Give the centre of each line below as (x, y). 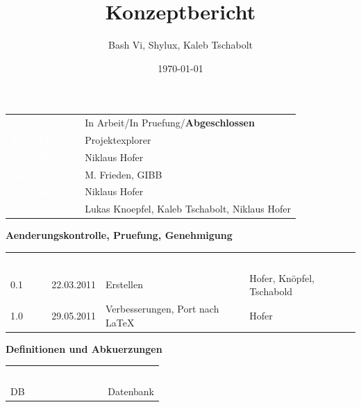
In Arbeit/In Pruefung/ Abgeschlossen (170, 123)
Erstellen (125, 284)
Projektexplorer (118, 139)
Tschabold (271, 291)
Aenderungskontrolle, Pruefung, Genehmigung (119, 235)
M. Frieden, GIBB (124, 174)
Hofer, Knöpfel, (282, 277)
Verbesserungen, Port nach (162, 308)
